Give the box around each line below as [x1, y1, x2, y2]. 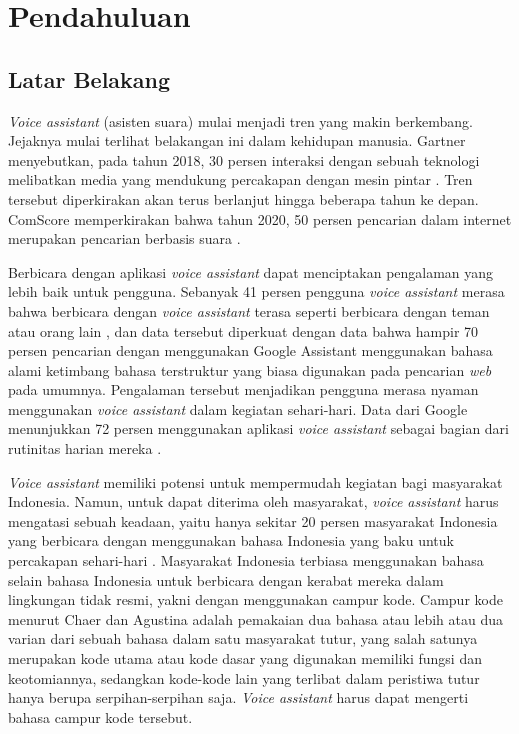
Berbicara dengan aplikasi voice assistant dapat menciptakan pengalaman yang [8, 261, 494, 282]
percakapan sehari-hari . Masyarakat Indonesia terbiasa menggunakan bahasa [8, 550, 484, 571]
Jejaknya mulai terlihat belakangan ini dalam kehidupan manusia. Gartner [8, 130, 466, 151]
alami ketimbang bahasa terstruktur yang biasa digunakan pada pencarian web [8, 359, 492, 380]
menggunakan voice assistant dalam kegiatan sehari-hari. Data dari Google [8, 398, 468, 419]
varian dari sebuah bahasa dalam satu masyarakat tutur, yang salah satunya [8, 628, 478, 649]
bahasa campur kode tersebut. [8, 706, 193, 727]
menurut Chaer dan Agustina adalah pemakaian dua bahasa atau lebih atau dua [8, 608, 503, 629]
